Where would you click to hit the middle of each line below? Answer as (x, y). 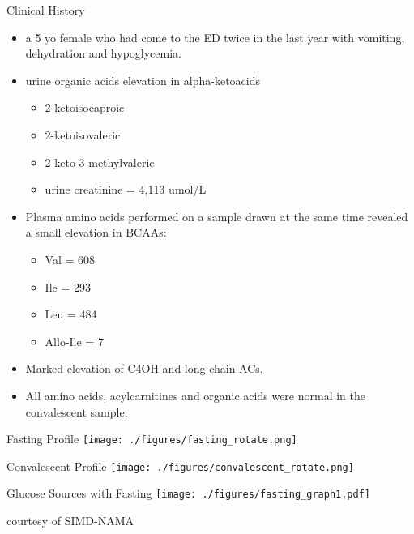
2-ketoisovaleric (83, 134)
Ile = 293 (68, 286)
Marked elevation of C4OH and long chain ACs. (144, 368)
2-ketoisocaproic (85, 107)
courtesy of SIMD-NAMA (70, 521)
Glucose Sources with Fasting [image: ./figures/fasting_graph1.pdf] (188, 493)
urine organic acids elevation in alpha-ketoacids (143, 80)
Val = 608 (70, 259)
